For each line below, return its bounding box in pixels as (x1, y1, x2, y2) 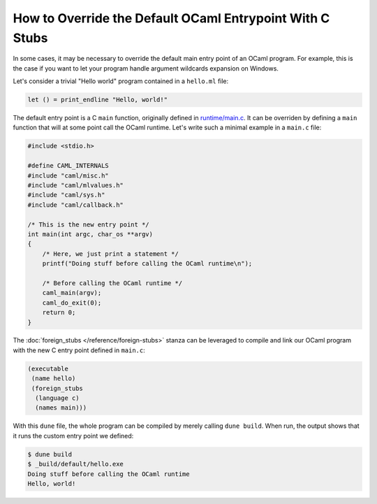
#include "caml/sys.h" (27, 191, 105, 199)
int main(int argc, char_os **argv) (27, 230, 154, 238)
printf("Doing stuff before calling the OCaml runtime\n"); (42, 259, 253, 268)
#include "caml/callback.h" (27, 201, 124, 209)
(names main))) (35, 404, 87, 412)
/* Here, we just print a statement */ (42, 250, 179, 258)
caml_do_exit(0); (42, 298, 102, 307)
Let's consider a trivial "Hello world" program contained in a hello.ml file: (13, 77, 229, 85)
